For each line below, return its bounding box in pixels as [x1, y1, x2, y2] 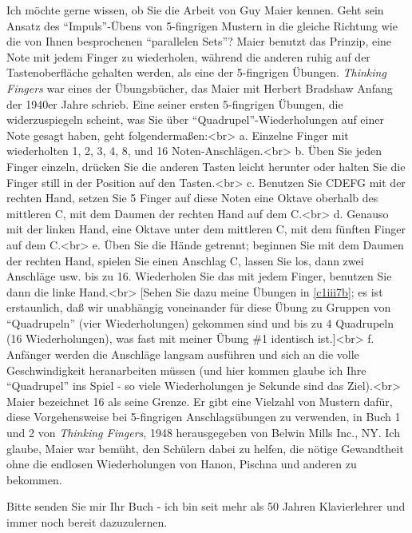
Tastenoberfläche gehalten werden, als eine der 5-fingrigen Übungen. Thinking [6, 64, 386, 81]
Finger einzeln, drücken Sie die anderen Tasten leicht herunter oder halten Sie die [6, 157, 406, 174]
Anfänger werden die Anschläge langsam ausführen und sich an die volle [6, 346, 359, 363]
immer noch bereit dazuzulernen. [6, 514, 168, 530]
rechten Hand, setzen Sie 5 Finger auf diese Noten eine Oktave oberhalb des [6, 189, 378, 206]
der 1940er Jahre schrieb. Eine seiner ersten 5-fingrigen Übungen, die [6, 95, 343, 112]
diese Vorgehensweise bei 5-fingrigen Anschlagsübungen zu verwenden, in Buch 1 [6, 408, 401, 425]
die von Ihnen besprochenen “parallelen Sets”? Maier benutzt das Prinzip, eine [6, 33, 392, 50]
